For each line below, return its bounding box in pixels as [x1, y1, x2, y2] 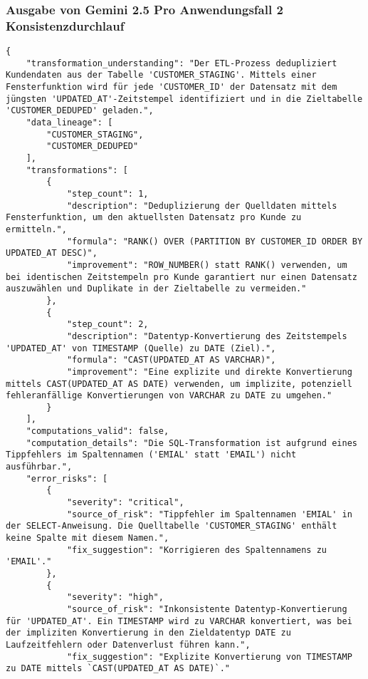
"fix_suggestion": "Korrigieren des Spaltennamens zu [66, 544, 327, 555]
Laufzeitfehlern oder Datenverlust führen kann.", [6, 639, 251, 650]
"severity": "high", [66, 592, 164, 603]
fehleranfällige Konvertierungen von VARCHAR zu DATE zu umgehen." [6, 390, 332, 401]
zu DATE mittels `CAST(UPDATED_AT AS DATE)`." [6, 663, 230, 674]
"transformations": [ [26, 165, 128, 175]
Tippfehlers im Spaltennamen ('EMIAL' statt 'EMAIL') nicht [6, 450, 297, 460]
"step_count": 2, [66, 319, 149, 330]
